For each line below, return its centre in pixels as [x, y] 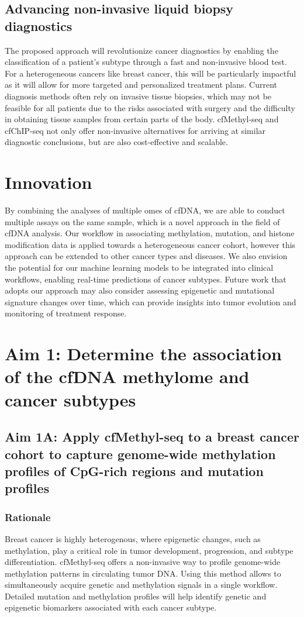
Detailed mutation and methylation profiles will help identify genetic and [136, 596]
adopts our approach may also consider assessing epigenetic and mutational [140, 290]
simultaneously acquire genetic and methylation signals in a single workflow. [141, 585]
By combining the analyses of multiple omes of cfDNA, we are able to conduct [145, 210]
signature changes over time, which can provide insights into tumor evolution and [151, 301]
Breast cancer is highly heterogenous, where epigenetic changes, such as [133, 538]
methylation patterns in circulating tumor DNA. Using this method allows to [143, 573]
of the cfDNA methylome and [127, 376]
